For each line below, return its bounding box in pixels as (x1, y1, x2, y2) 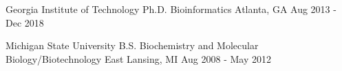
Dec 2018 (6, 15, 44, 29)
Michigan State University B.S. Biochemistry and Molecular (6, 38, 259, 53)
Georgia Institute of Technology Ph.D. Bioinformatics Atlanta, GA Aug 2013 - (6, 2, 336, 16)
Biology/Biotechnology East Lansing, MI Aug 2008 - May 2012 (6, 51, 271, 66)
